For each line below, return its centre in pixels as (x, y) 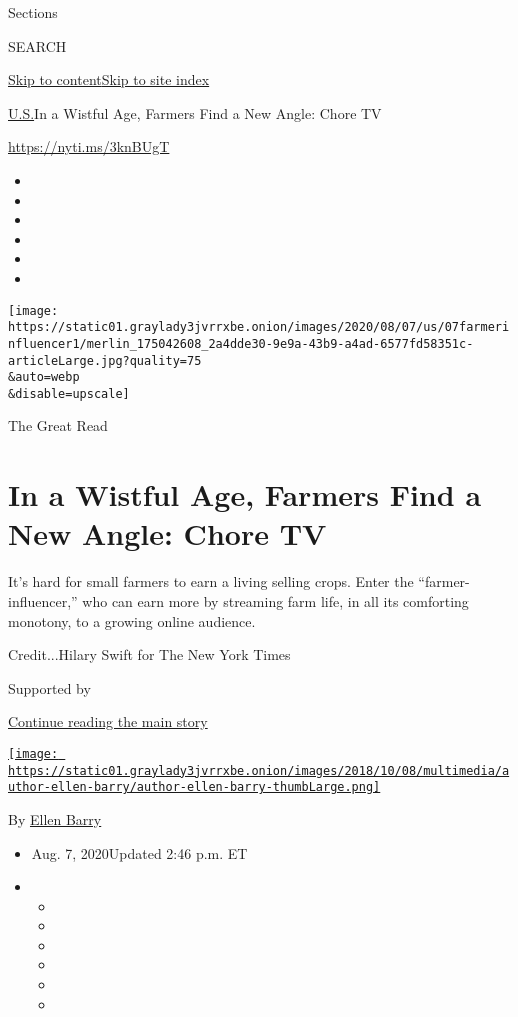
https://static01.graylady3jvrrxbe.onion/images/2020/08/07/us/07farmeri (259, 327)
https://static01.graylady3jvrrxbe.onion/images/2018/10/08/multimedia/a (259, 770)
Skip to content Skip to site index (109, 79)
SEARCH (37, 45)
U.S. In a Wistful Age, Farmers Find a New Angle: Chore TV (195, 112)
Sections (33, 12)
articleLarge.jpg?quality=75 (105, 360)
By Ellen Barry (55, 818)
